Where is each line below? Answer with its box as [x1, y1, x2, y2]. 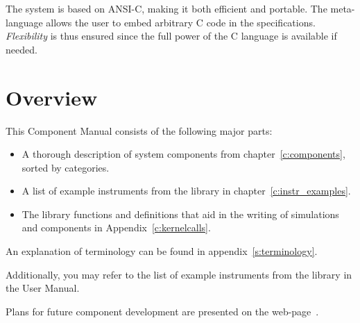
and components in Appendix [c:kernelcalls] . [22, 220, 211, 235]
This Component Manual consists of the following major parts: [6, 123, 273, 138]
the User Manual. [6, 281, 80, 295]
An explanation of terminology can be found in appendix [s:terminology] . [6, 244, 318, 258]
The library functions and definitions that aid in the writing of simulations [22, 206, 339, 221]
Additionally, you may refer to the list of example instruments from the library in [6, 267, 352, 281]
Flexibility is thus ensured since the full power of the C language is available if [6, 28, 337, 43]
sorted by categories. [22, 160, 110, 174]
